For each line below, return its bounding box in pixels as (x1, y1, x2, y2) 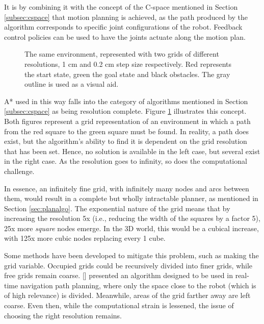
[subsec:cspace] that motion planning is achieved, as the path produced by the (4, 11, 248, 22)
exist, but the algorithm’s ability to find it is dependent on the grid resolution (4, 136, 247, 146)
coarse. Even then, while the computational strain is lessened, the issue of (4, 300, 234, 311)
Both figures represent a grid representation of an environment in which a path (4, 115, 251, 126)
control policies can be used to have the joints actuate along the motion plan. (4, 31, 246, 42)
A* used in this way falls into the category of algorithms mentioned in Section (4, 95, 248, 106)
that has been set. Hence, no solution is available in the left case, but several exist (4, 145, 260, 156)
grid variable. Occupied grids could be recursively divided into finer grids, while (4, 260, 253, 270)
